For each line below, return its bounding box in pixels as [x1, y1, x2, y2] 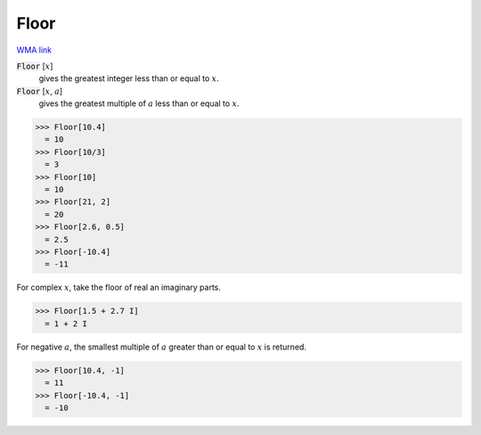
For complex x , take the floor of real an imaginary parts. [16, 282, 222, 293]
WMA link [16, 45, 53, 55]
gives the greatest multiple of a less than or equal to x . [38, 98, 240, 109]
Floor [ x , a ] [16, 86, 63, 96]
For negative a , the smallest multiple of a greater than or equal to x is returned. [16, 341, 307, 352]
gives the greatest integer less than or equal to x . [38, 73, 220, 84]
